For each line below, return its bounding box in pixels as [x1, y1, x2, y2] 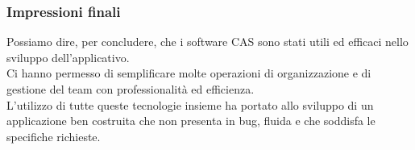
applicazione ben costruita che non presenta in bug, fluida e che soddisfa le [6, 112, 376, 129]
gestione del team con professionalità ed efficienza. [6, 81, 255, 97]
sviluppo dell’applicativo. [6, 48, 130, 65]
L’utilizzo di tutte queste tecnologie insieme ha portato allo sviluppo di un [6, 96, 374, 113]
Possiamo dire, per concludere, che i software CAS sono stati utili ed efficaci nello [6, 33, 409, 50]
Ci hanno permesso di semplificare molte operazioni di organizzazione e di [6, 65, 371, 81]
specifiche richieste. [6, 127, 101, 144]
